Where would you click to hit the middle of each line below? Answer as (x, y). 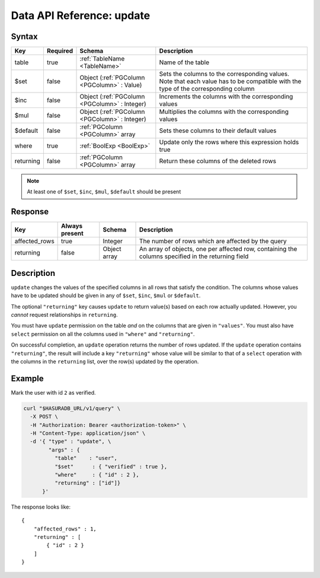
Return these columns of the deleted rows (218, 161)
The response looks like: (41, 507)
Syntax (24, 36)
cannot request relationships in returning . (64, 315)
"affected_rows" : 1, (65, 529)
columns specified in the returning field (194, 256)
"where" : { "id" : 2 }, (97, 475)
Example (27, 378)
